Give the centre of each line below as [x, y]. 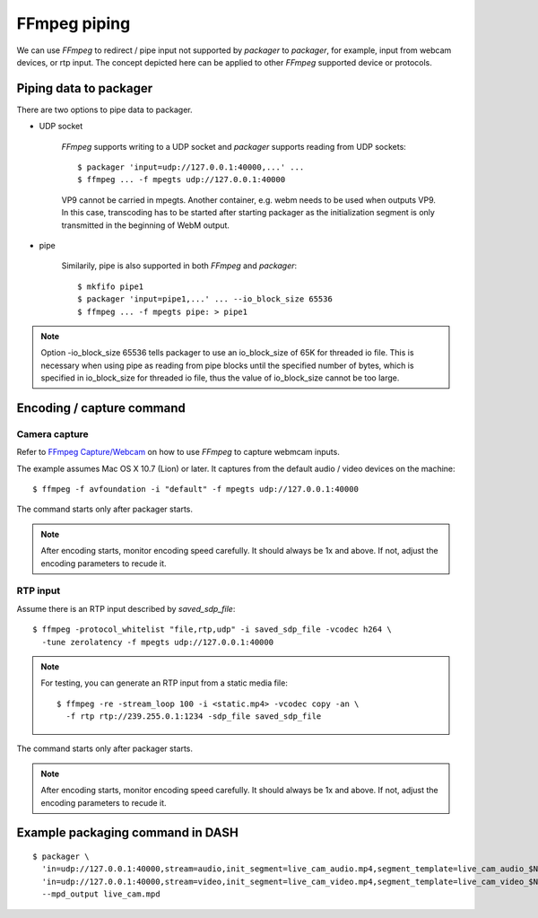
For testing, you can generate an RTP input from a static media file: [165, 683]
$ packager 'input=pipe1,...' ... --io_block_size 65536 [205, 299]
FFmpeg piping [74, 23]
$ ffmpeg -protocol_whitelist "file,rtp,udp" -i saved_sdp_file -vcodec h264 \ [212, 629]
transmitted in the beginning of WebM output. [146, 225]
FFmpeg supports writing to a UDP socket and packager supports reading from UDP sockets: [234, 146]
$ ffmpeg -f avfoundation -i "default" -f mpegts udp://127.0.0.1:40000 [195, 490]
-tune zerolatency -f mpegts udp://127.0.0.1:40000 [157, 642]
